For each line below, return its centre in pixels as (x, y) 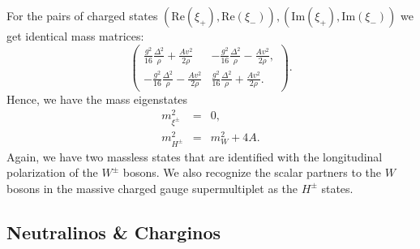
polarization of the (52, 172)
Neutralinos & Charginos (114, 232)
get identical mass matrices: (75, 36)
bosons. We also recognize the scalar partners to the (252, 172)
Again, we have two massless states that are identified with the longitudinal (195, 156)
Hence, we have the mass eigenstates (97, 99)
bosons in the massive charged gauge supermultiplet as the (152, 188)
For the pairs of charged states (82, 15)
